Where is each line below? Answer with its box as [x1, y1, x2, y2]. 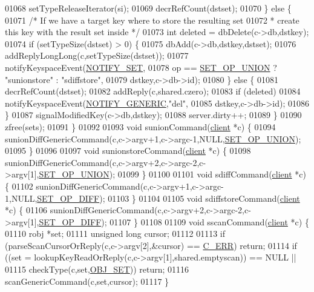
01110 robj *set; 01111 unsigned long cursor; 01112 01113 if [5, 227, 226, 240]
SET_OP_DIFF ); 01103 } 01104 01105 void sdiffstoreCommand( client [37, 191, 300, 204]
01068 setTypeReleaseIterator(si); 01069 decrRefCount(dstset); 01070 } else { [5, 2, 292, 14]
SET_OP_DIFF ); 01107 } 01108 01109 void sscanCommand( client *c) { [39, 215, 309, 228]
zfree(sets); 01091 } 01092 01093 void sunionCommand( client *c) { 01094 [5, 120, 276, 133]
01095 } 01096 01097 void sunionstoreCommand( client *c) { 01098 [5, 144, 251, 157]
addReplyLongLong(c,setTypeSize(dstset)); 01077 [5, 49, 189, 62]
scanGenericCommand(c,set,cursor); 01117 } [5, 274, 169, 287]
